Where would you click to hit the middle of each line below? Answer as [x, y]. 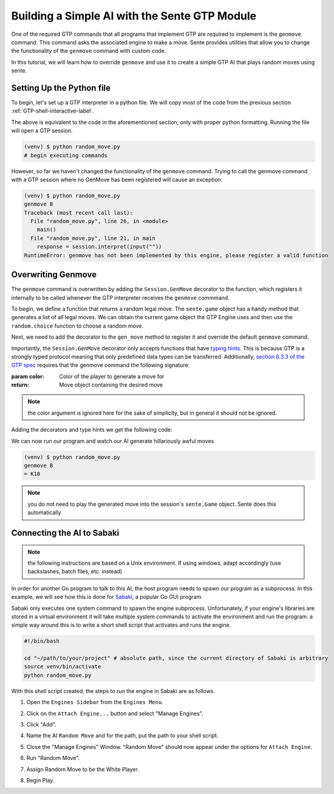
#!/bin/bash [42, 641]
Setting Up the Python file [61, 88]
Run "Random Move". [53, 758]
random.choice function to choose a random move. [77, 326]
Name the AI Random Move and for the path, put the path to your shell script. [122, 736]
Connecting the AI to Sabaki [65, 533]
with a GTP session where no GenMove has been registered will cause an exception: [117, 179]
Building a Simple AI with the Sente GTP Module [134, 16]
